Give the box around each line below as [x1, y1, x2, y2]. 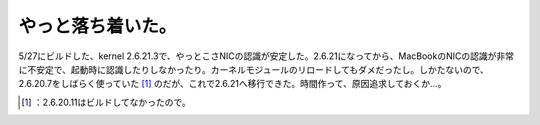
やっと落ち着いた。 [18, 15, 177, 37]
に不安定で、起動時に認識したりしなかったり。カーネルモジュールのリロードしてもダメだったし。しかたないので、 [18, 63, 490, 75]
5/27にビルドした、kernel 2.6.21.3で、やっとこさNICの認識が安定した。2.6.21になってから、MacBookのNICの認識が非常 [18, 50, 515, 62]
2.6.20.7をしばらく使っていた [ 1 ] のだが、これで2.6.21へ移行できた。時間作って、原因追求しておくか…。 [18, 78, 447, 90]
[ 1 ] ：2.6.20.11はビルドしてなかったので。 [21, 96, 192, 108]
